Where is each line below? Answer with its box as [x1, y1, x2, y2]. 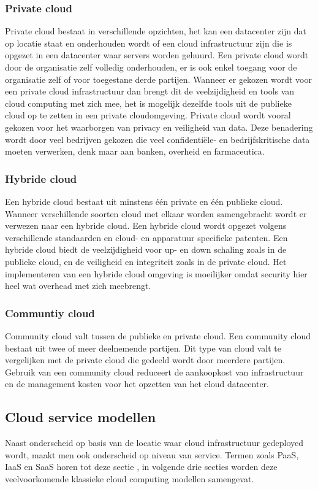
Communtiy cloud [5, 305, 95, 320]
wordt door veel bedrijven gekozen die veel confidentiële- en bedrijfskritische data [5, 133, 310, 145]
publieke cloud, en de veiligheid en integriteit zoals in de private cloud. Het [5, 255, 287, 268]
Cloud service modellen [5, 407, 156, 426]
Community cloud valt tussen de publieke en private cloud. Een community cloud [5, 329, 311, 342]
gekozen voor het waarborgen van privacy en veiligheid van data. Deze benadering [5, 120, 313, 133]
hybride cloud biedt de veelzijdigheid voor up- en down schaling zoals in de [5, 243, 287, 256]
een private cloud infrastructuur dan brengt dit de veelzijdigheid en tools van [5, 85, 295, 98]
